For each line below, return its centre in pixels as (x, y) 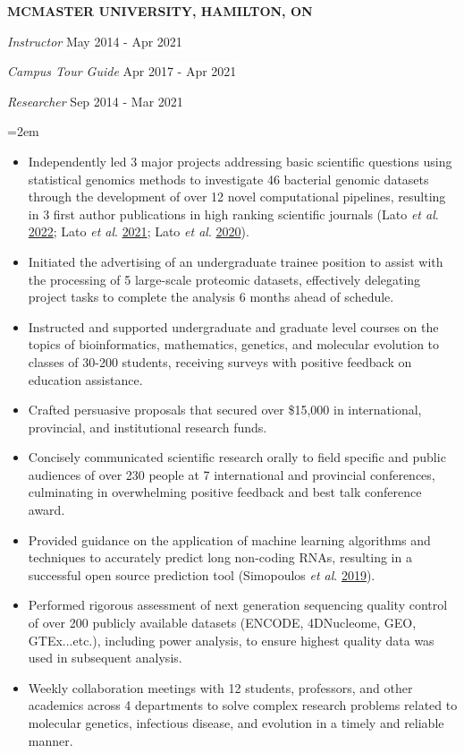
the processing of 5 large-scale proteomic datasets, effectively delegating (224, 279)
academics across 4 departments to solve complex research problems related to (243, 705)
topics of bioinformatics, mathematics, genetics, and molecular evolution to (234, 344)
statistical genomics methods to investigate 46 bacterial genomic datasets (228, 179)
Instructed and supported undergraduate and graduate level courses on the (233, 326)
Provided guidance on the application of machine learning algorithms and (229, 539)
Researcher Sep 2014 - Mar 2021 (95, 101)
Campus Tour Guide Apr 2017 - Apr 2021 (122, 71)
